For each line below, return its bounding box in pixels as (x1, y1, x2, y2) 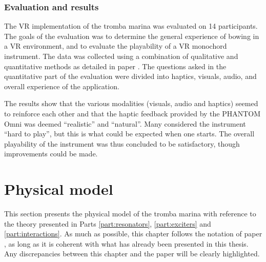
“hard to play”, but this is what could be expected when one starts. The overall (4, 128, 255, 139)
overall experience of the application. (4, 80, 119, 91)
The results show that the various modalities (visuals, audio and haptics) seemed (4, 98, 258, 109)
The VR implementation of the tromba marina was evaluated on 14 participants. (4, 21, 258, 31)
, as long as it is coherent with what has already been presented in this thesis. (4, 238, 249, 249)
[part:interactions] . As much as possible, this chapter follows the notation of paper (4, 228, 262, 239)
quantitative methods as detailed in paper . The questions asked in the (4, 61, 227, 71)
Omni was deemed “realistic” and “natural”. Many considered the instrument (4, 118, 246, 129)
